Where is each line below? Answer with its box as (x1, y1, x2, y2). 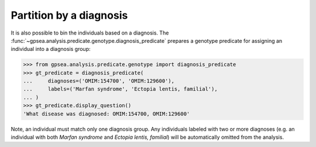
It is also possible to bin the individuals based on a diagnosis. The (11, 29, 169, 36)
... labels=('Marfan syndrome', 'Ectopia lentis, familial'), (23, 86, 218, 93)
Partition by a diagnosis (11, 9, 128, 22)
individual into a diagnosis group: (11, 46, 91, 53)
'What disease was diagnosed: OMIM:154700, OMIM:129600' (23, 110, 190, 117)
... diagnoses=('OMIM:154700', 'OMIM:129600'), (23, 78, 175, 84)
